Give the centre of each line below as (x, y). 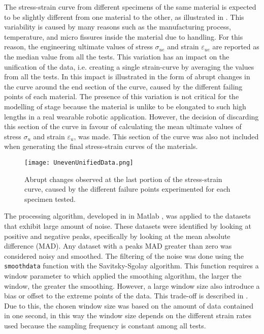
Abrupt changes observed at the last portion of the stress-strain (123, 179)
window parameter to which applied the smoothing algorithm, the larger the (123, 275)
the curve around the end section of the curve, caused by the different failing (123, 86)
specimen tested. (50, 199)
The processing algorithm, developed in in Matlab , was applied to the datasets (127, 216)
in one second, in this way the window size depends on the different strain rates (128, 315)
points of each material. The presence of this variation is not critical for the (122, 96)
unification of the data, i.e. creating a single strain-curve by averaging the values (129, 66)
